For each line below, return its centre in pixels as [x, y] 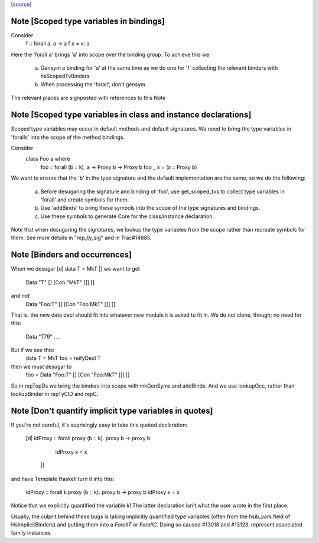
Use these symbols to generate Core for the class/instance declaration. [127, 216]
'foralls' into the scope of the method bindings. [68, 137]
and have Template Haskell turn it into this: [63, 479]
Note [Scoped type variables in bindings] [88, 21]
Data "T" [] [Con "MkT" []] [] [60, 282]
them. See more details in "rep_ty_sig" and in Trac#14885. [81, 238]
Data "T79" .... [43, 336]
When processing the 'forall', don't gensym [93, 84]
